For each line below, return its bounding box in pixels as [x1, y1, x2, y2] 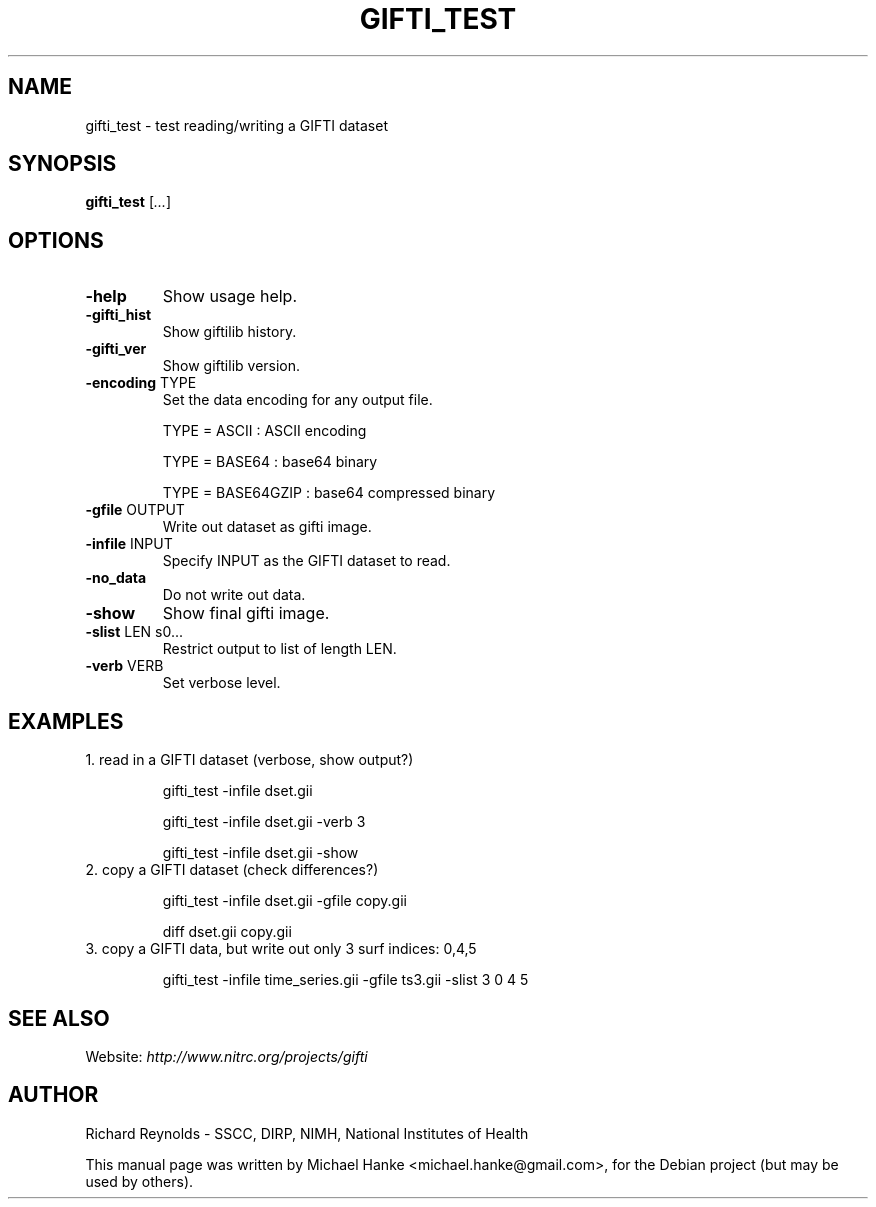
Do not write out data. [162, 586, 306, 604]
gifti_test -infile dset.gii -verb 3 [162, 813, 366, 831]
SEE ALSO [8, 1005, 110, 1031]
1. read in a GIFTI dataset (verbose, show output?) [85, 751, 414, 769]
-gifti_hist [85, 306, 152, 324]
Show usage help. [162, 286, 298, 307]
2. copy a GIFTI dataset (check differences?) [85, 861, 379, 879]
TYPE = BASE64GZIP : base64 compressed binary [162, 484, 496, 502]
